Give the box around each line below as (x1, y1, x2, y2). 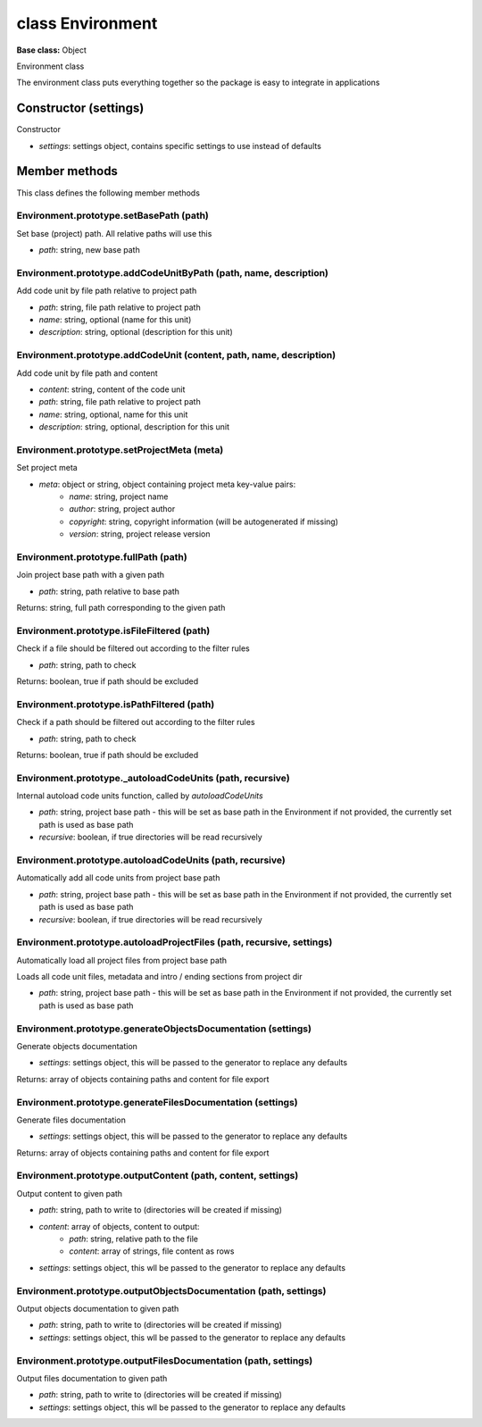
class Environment (16, 13, 158, 33)
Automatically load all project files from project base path (16, 955, 228, 965)
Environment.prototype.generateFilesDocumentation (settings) (16, 1096, 298, 1108)
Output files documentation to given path (16, 1373, 168, 1383)
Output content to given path (16, 1188, 123, 1198)
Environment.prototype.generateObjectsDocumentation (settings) (16, 1022, 312, 1035)
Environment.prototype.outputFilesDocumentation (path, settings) (16, 1354, 313, 1366)
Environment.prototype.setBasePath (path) (16, 210, 210, 222)
